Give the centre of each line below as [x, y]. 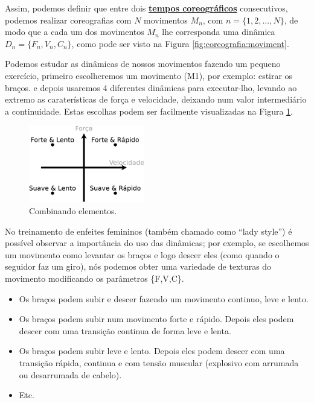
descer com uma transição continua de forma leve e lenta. [125, 330]
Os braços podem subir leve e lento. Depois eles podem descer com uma [152, 351]
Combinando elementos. [73, 211]
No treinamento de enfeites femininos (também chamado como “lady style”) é [149, 231]
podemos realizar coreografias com [68, 20]
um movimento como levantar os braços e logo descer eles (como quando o [142, 254]
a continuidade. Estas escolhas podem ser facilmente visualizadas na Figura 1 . [149, 111]
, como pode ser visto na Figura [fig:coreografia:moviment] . [180, 43]
